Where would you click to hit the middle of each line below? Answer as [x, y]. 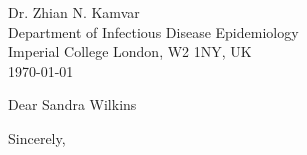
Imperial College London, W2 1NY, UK [130, 51]
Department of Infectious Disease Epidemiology [153, 31]
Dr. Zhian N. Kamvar [74, 12]
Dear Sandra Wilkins [72, 104]
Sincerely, [37, 137]
